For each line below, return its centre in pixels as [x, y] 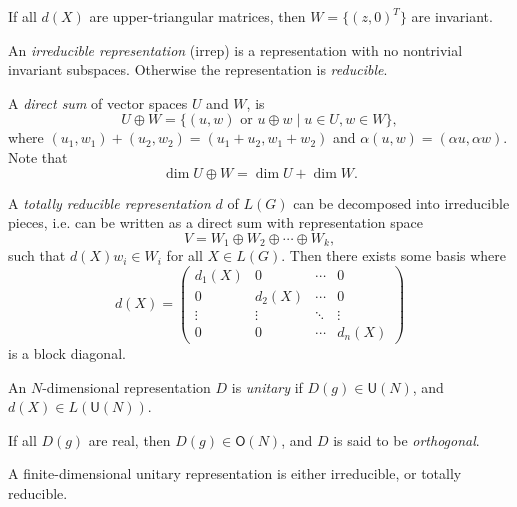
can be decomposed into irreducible [401, 202]
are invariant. [452, 16]
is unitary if [267, 386]
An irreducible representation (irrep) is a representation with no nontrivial [235, 49]
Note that [38, 156]
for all [184, 255]
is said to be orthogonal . [406, 439]
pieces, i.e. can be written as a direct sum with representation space [216, 222]
